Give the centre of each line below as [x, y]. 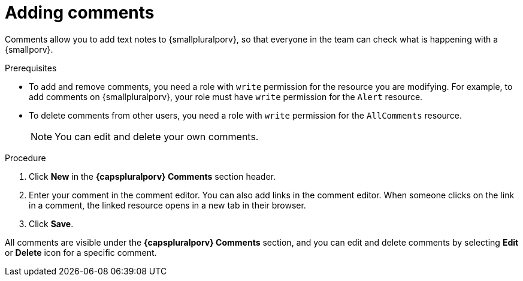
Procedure [25, 158]
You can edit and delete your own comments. [157, 136]
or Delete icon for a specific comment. [81, 252]
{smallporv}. [29, 49]
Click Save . [51, 223]
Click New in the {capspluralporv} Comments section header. [152, 176]
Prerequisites [31, 68]
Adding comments [80, 13]
